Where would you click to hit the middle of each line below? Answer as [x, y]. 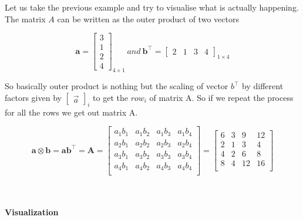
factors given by [33, 97]
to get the [110, 97]
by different [263, 86]
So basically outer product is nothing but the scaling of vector [117, 86]
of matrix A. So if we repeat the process [221, 97]
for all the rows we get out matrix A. [71, 112]
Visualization [32, 212]
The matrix [25, 18]
